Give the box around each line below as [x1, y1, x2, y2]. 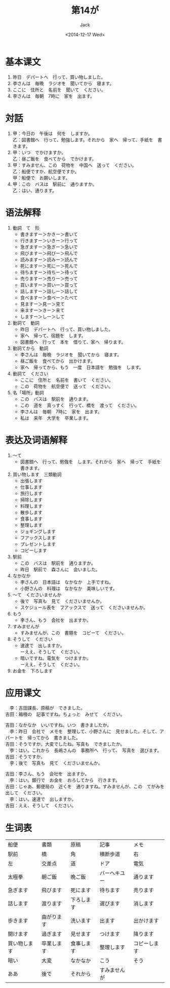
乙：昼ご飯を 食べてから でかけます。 [12, 156, 97, 162]
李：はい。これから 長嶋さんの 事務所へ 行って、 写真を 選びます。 [9, 747, 162, 753]
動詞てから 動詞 [12, 345, 49, 351]
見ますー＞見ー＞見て [20, 301, 65, 307]
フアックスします [20, 534, 56, 540]
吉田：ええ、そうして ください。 [5, 802, 76, 809]
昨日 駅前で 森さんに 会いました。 [20, 566, 100, 572]
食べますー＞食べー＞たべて [20, 295, 78, 301]
